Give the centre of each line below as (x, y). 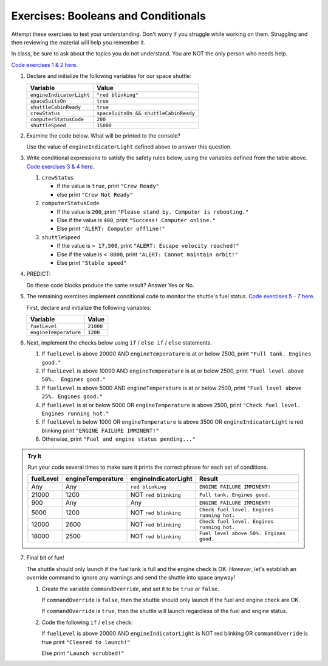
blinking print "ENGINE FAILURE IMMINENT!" (100, 430)
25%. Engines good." (72, 397)
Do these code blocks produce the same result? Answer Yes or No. (110, 285)
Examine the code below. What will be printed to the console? (103, 135)
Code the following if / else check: (87, 622)
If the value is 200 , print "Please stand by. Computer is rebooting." (153, 212)
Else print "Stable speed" (92, 262)
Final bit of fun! (45, 558)
